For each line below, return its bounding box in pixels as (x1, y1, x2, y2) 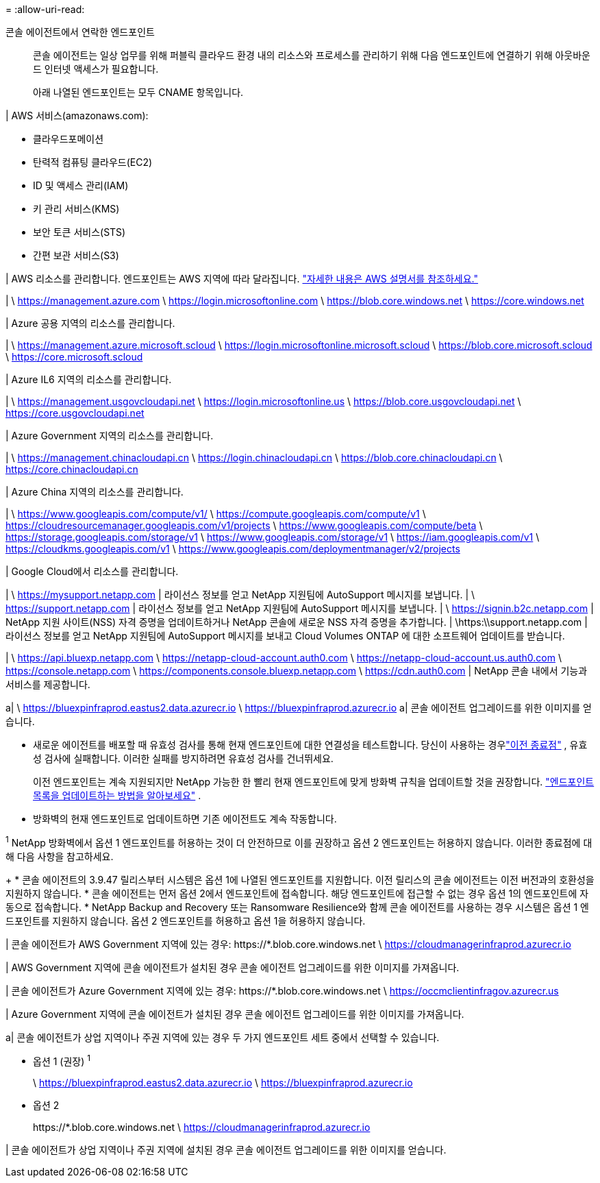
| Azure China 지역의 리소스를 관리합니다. (5, 486, 184, 498)
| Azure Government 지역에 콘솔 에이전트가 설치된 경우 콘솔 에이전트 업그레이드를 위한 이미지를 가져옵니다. (5, 1008, 464, 1020)
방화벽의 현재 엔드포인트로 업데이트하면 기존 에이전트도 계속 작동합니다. (33, 813, 337, 825)
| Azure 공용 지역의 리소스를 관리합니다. (5, 317, 175, 329)
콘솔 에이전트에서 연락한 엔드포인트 (5, 26, 155, 38)
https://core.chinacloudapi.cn (5, 463, 138, 475)
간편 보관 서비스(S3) (33, 249, 119, 261)
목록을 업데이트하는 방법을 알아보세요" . (33, 790, 201, 801)
